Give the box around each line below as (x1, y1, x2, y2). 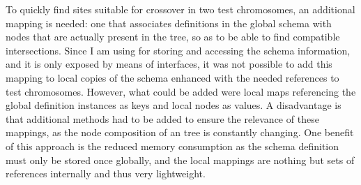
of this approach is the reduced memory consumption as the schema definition (6, 138, 339, 153)
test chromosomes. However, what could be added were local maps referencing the (6, 84, 356, 98)
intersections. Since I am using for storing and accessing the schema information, (6, 43, 351, 57)
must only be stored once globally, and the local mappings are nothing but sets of (6, 152, 355, 167)
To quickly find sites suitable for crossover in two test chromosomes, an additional (6, 2, 355, 16)
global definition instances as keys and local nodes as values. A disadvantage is (6, 98, 341, 112)
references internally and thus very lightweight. (6, 166, 206, 181)
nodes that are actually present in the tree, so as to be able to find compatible (6, 29, 340, 44)
